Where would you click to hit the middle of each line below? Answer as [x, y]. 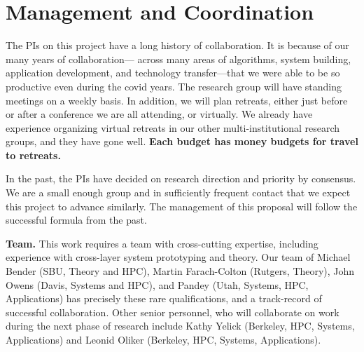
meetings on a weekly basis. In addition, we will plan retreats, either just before [177, 100]
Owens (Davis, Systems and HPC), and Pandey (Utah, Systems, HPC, [157, 284]
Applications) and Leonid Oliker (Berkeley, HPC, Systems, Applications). [163, 339]
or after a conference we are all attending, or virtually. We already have [159, 114]
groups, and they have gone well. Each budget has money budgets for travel [182, 141]
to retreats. [33, 155]
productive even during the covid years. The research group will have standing [174, 86]
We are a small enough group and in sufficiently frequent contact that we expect [178, 192]
